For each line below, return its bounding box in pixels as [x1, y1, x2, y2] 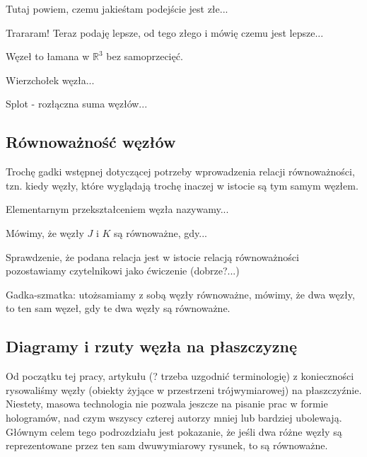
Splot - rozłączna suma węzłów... [6, 96, 148, 111]
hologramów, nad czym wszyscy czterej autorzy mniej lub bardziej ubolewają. [6, 410, 342, 424]
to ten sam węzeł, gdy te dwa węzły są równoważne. [6, 301, 231, 316]
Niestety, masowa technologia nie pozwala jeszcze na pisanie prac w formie [6, 396, 328, 411]
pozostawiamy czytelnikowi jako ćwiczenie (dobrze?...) [6, 263, 240, 278]
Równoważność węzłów [6, 131, 176, 153]
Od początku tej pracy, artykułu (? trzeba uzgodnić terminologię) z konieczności [6, 369, 354, 383]
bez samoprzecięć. [106, 49, 183, 64]
